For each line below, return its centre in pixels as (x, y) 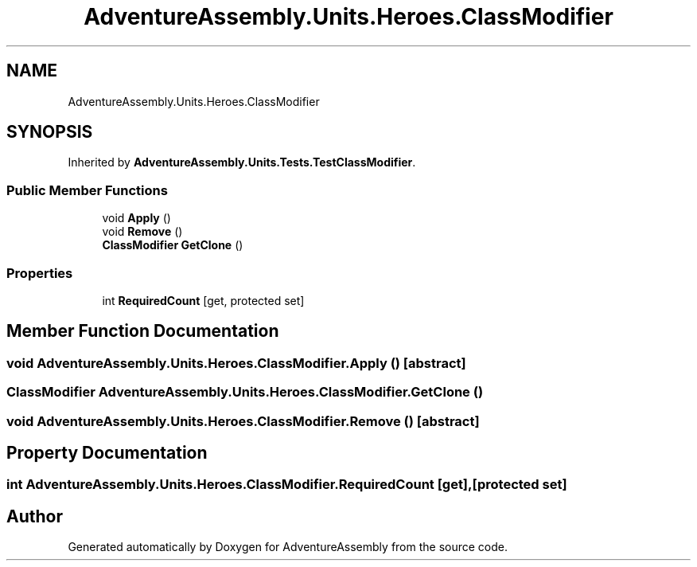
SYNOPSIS (50, 132)
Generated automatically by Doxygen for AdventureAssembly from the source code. (288, 547)
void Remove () (142, 232)
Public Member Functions (87, 190)
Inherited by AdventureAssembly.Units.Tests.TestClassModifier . (242, 162)
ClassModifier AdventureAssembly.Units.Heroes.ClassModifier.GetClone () (245, 392)
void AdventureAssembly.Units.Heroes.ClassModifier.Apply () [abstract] (236, 363)
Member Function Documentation (143, 331)
